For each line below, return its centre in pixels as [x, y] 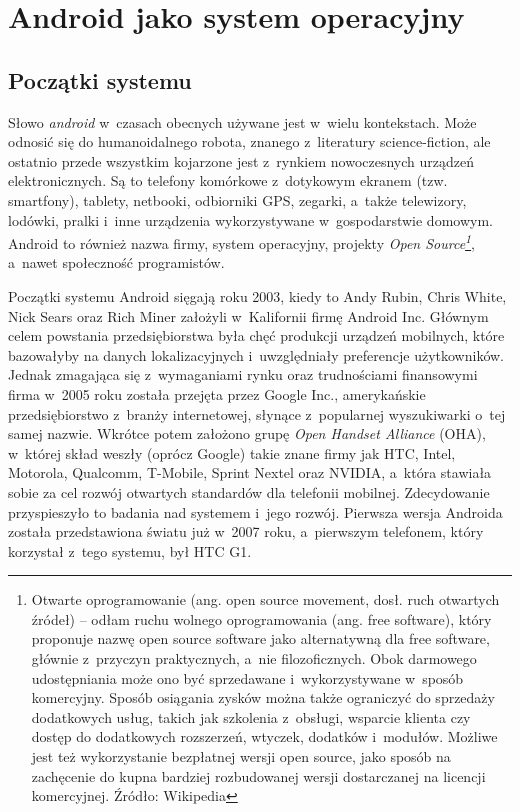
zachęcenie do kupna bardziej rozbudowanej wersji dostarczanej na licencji [258, 775]
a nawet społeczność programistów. [116, 262]
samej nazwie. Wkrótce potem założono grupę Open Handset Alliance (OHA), [247, 433]
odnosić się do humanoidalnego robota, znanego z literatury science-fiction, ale [249, 141]
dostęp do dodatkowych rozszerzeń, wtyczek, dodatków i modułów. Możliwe [264, 736]
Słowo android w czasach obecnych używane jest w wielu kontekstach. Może [242, 121]
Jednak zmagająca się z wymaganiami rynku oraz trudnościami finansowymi [243, 374]
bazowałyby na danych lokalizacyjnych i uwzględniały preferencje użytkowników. [256, 354]
